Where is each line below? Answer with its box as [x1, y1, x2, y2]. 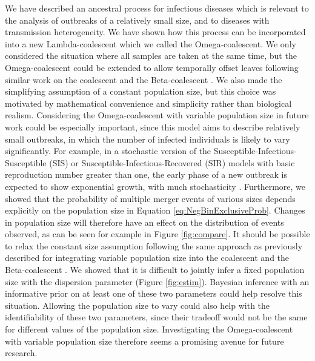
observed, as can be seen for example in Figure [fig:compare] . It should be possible [5, 228, 310, 240]
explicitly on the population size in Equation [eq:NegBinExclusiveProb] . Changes [5, 204, 305, 217]
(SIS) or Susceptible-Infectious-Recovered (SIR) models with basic [49, 156, 295, 169]
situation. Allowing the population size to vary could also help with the [5, 299, 270, 311]
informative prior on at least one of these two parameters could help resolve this [5, 287, 302, 300]
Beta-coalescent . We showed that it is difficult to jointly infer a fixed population [5, 263, 305, 276]
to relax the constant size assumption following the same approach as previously [5, 239, 303, 252]
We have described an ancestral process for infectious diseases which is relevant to [5, 2, 309, 14]
